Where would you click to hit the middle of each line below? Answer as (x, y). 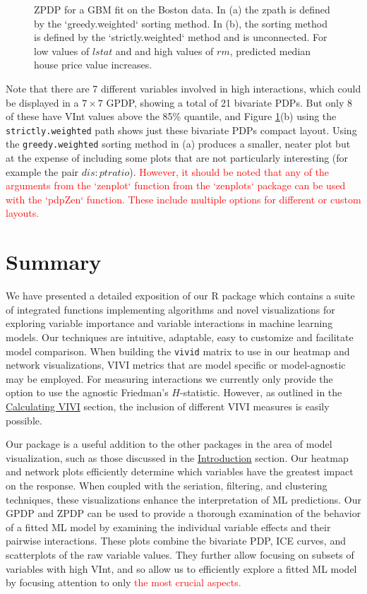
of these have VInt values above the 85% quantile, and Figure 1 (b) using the (171, 116)
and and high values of (164, 51)
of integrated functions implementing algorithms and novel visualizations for (170, 309)
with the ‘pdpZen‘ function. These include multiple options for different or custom (183, 199)
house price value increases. (93, 65)
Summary (54, 262)
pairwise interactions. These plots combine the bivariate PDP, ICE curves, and (176, 541)
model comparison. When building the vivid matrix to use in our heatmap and (178, 351)
